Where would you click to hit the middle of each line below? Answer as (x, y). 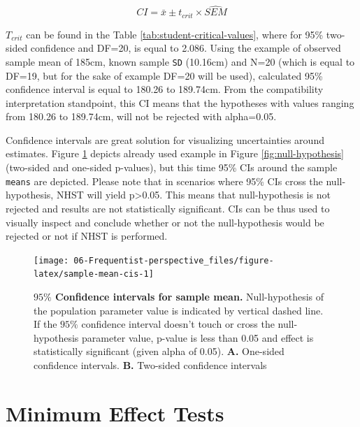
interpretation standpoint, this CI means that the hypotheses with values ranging (180, 102)
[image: (51, 260)
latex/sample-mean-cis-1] (94, 274)
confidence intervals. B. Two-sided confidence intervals (150, 364)
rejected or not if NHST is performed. (87, 236)
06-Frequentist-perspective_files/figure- (174, 260)
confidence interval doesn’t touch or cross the (178, 324)
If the (45, 324)
